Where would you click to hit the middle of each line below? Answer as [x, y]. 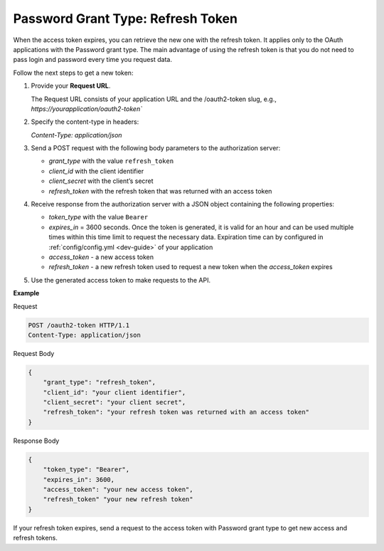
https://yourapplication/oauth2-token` [86, 109]
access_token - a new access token [101, 257]
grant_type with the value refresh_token [111, 161]
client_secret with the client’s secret [101, 181]
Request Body [34, 353]
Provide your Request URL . [71, 86]
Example [26, 293]
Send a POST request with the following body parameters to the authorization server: [156, 148]
